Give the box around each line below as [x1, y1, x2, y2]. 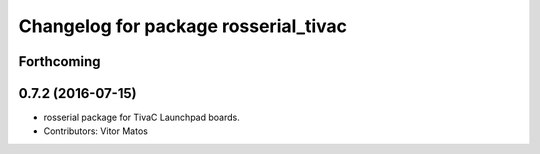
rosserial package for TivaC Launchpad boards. [43, 111, 240, 124]
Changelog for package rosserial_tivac [18, 15, 347, 37]
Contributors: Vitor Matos [43, 125, 149, 137]
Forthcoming [18, 53, 101, 70]
